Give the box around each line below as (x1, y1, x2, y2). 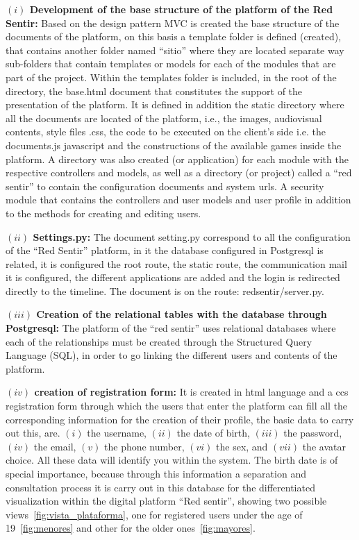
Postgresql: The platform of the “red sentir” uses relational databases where (6, 321, 336, 335)
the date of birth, (176, 425, 250, 440)
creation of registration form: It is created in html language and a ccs (34, 385, 349, 399)
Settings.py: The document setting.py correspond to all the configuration (33, 229, 351, 244)
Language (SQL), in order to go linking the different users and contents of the (6, 348, 337, 362)
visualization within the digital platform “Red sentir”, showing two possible (6, 493, 327, 508)
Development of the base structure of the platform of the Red (29, 2, 333, 16)
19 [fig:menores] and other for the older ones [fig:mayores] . (6, 521, 256, 535)
